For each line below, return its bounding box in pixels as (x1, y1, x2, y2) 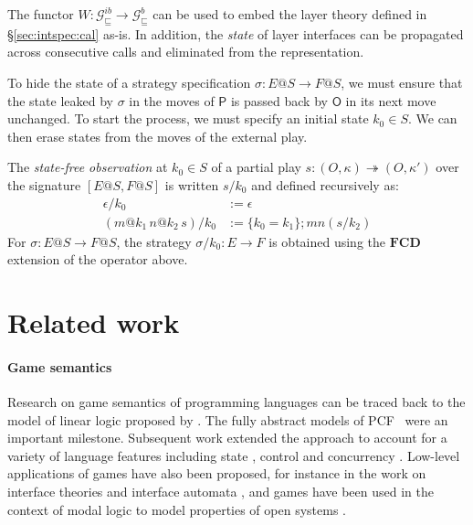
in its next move (345, 91, 436, 110)
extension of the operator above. (7, 250, 188, 269)
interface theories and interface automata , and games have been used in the (7, 481, 434, 500)
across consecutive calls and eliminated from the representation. (7, 42, 364, 61)
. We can (407, 109, 457, 128)
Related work (7, 303, 180, 340)
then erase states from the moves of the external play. (7, 126, 308, 145)
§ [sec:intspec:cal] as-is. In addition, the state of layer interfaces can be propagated (7, 24, 464, 43)
